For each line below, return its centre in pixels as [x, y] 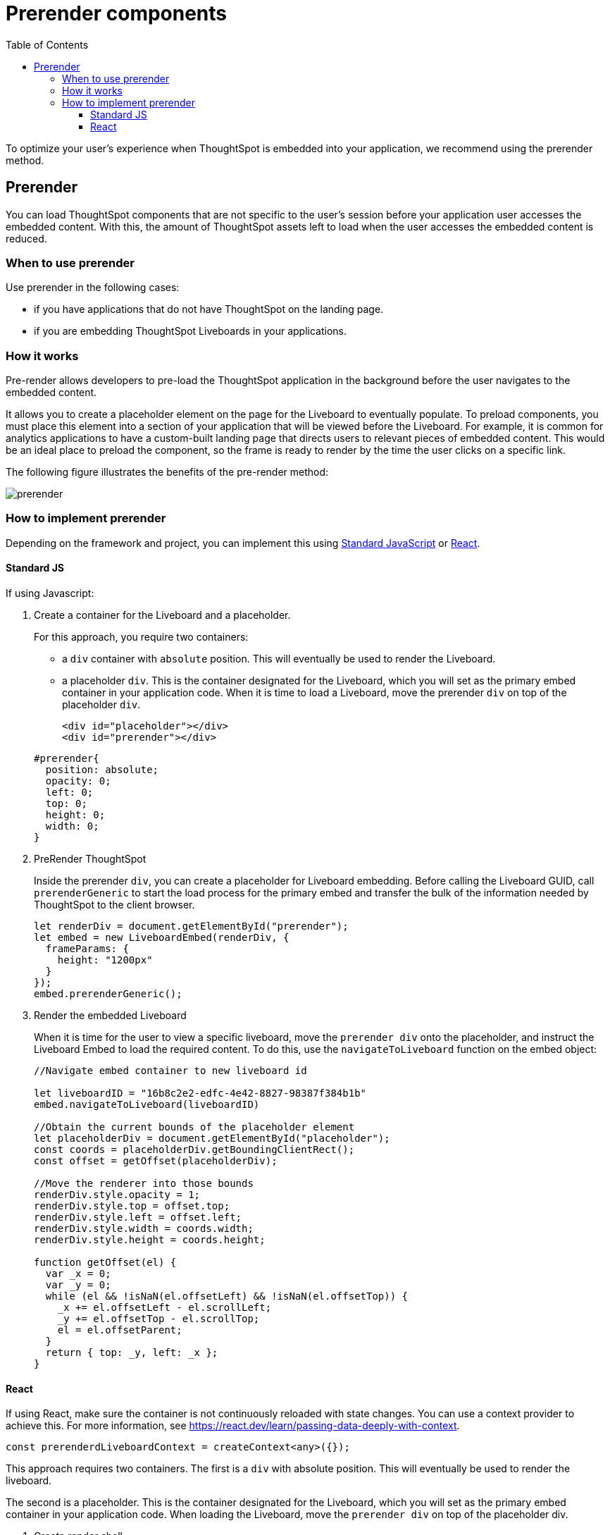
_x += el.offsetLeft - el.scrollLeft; [164, 1308]
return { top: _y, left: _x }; [132, 1353]
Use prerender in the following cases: [93, 288]
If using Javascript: [50, 593]
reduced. [26, 238]
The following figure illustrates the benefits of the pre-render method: [167, 472]
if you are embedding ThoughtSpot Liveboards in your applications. [190, 331]
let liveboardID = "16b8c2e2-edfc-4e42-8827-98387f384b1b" [200, 1093]
